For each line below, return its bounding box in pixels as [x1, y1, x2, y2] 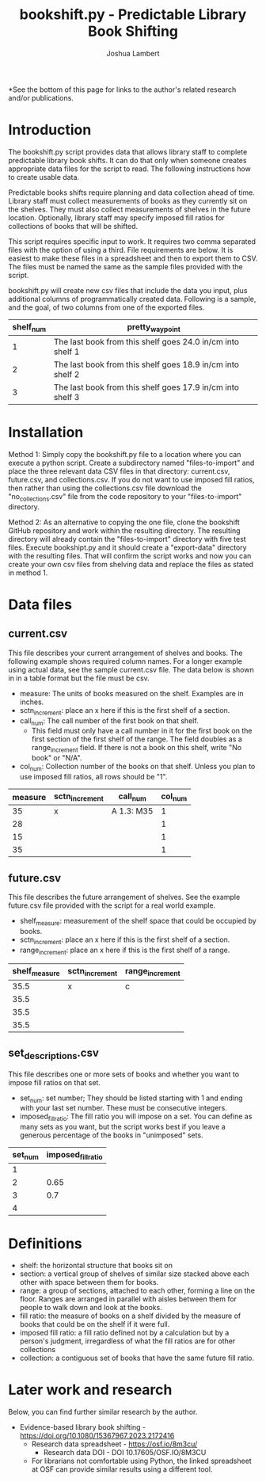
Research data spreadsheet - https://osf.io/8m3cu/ [31, 1439, 198, 1449]
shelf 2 [53, 369, 80, 380]
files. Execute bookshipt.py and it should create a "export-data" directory [8, 543, 247, 552]
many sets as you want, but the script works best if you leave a [19, 1122, 226, 1132]
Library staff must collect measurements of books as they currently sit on [8, 196, 248, 205]
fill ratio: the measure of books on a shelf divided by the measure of [19, 1311, 241, 1320]
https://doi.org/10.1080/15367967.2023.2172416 [19, 1431, 175, 1441]
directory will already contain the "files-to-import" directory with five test [8, 534, 247, 543]
